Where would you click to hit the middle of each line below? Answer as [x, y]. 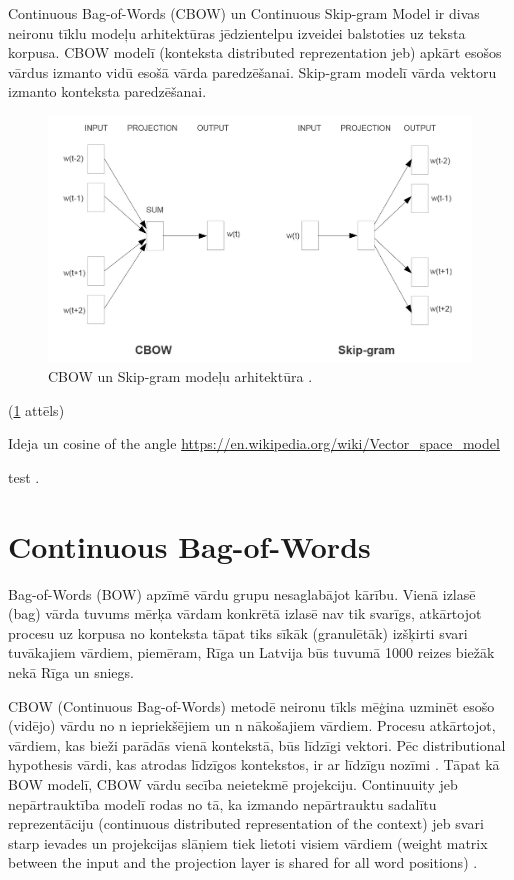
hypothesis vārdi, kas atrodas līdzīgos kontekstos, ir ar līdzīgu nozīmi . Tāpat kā [254, 764]
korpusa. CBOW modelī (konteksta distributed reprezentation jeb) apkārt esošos [255, 52]
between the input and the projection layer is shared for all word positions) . [243, 862]
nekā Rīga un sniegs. [71, 672]
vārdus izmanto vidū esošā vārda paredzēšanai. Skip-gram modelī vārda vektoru [252, 71]
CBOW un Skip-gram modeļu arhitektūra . [180, 376]
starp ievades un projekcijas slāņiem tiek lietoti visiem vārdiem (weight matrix [248, 842]
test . [24, 476]
